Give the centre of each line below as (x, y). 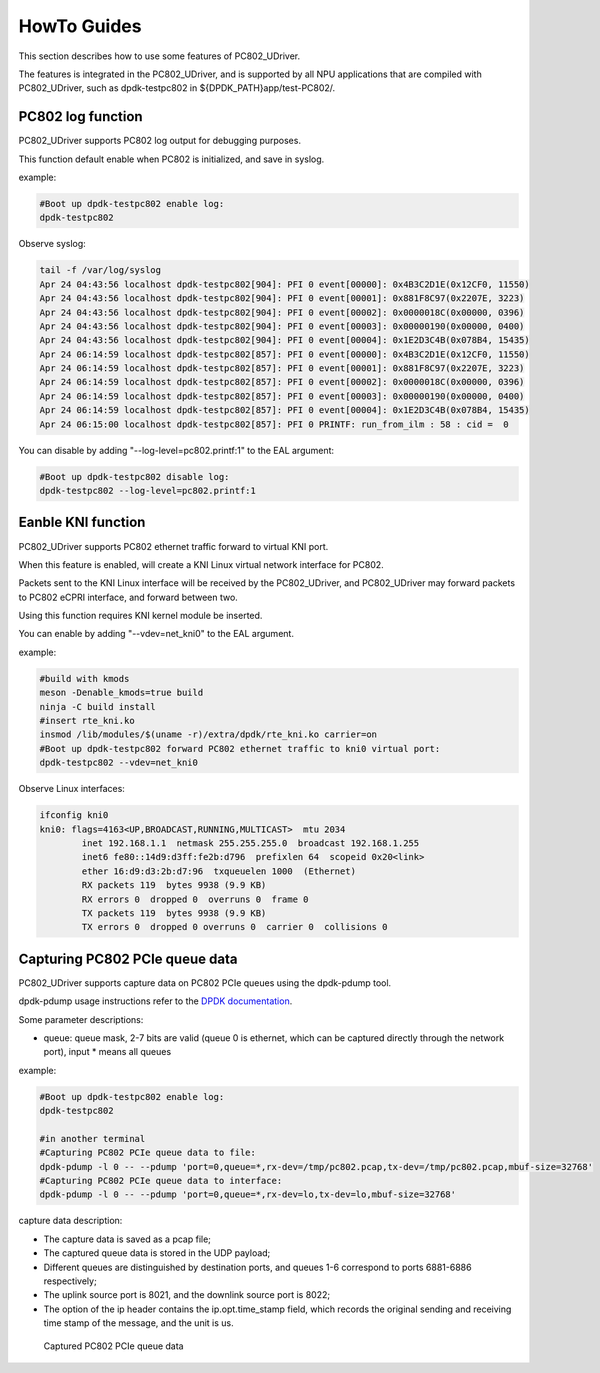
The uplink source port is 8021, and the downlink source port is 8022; (186, 1295)
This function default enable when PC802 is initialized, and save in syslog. (171, 159)
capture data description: (70, 1221)
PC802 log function (81, 116)
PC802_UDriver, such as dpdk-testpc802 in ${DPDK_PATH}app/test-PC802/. (177, 88)
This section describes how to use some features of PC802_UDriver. (159, 56)
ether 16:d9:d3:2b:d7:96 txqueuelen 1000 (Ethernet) (219, 871)
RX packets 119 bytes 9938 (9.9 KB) (174, 885)
